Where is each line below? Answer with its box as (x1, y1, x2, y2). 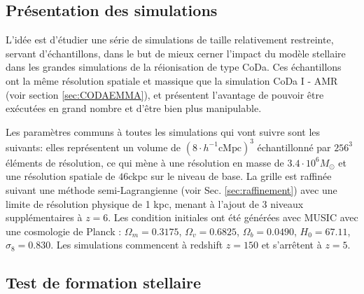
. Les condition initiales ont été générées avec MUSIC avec (108, 210, 358, 225)
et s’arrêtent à (261, 237, 322, 252)
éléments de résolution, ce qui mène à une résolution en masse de (6, 155, 284, 169)
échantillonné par (257, 139, 331, 154)
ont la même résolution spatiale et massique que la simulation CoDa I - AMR (6, 73, 338, 87)
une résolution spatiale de (6, 169, 115, 183)
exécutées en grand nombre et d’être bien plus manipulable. (6, 101, 262, 115)
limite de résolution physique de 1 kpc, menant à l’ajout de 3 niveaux (6, 196, 304, 211)
